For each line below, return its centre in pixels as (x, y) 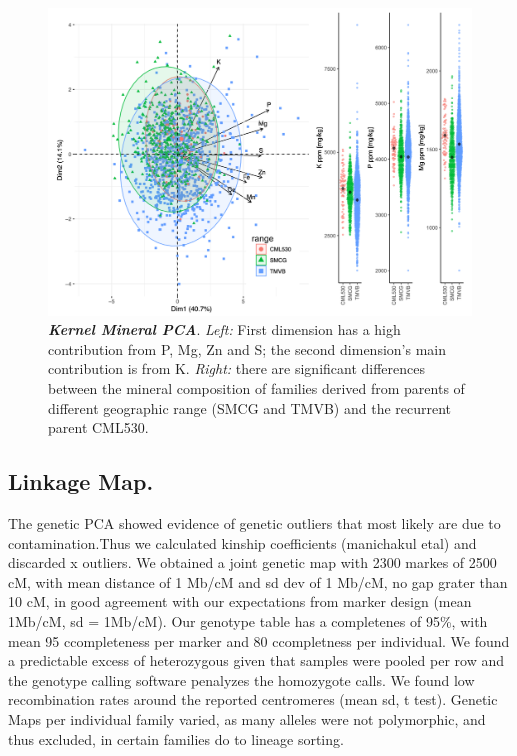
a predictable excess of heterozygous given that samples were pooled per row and (256, 660)
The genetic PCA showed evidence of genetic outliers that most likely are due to (254, 523)
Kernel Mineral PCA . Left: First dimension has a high (224, 329)
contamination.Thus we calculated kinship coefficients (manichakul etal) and (242, 542)
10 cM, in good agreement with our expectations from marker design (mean (240, 601)
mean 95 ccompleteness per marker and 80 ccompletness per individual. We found (259, 640)
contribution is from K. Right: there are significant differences (237, 368)
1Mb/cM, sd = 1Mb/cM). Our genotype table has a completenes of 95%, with (248, 620)
